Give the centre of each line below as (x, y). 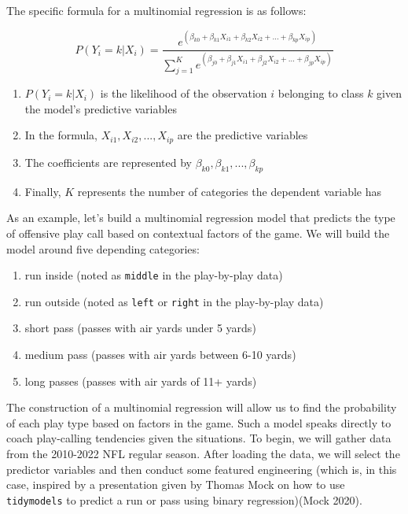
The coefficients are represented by (108, 162)
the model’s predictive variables (101, 108)
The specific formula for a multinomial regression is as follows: (156, 10)
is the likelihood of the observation (184, 93)
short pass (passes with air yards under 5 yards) (140, 328)
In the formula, (61, 135)
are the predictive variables (243, 135)
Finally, (43, 191)
